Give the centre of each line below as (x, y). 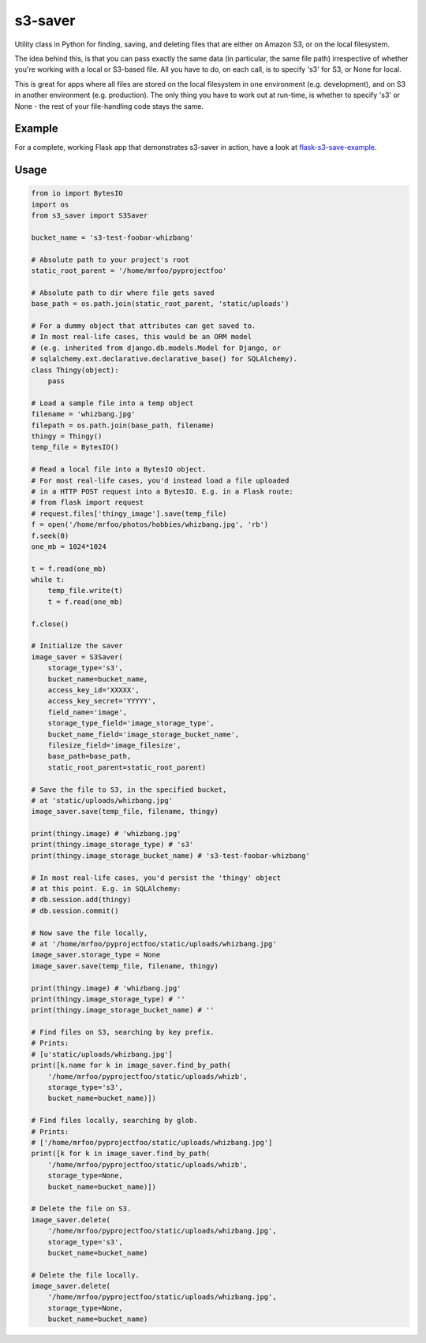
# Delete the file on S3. (81, 1209)
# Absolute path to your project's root (110, 259)
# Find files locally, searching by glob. (114, 1121)
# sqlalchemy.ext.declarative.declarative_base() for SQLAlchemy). (164, 359)
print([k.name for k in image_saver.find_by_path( (131, 1065)
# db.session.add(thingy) (81, 900)
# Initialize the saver (77, 646)
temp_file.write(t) (86, 591)
